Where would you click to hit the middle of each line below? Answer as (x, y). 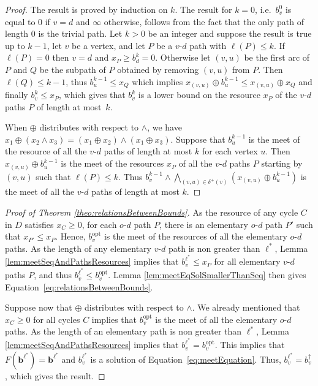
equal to (20, 21)
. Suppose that (198, 139)
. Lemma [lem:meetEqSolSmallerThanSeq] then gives (207, 275)
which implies (157, 81)
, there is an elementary (204, 224)
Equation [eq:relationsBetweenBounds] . (79, 286)
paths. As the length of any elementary (78, 248)
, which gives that (92, 95)
